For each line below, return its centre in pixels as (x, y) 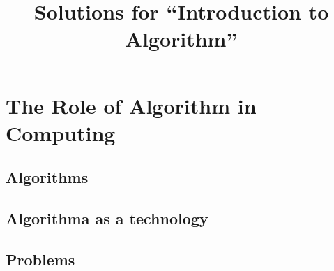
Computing (61, 132)
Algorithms (47, 177)
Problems (40, 259)
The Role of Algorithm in (131, 105)
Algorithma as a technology (107, 218)
